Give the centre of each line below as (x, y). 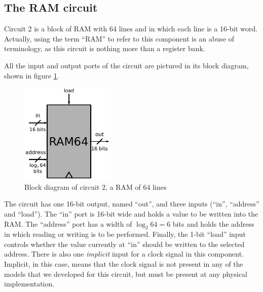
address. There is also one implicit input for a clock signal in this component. (124, 254)
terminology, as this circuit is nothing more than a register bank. (105, 48)
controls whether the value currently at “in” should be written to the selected (124, 244)
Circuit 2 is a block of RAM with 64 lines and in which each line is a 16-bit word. (131, 29)
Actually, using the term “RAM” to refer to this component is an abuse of (119, 38)
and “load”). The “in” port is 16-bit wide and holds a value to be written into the (131, 213)
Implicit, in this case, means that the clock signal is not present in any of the (124, 264)
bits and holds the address (213, 223)
